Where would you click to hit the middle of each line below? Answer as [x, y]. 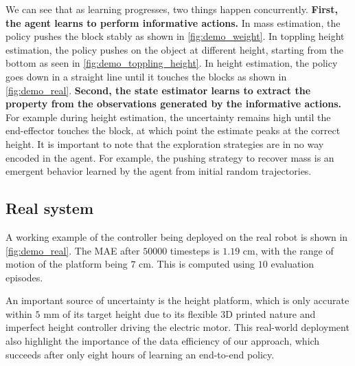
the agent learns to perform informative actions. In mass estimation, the [173, 22]
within [19, 313]
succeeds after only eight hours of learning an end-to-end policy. [140, 354]
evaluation [293, 264]
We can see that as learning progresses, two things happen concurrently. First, [172, 9]
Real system [50, 208]
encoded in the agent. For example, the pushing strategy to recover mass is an [170, 157]
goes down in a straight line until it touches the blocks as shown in [146, 76]
